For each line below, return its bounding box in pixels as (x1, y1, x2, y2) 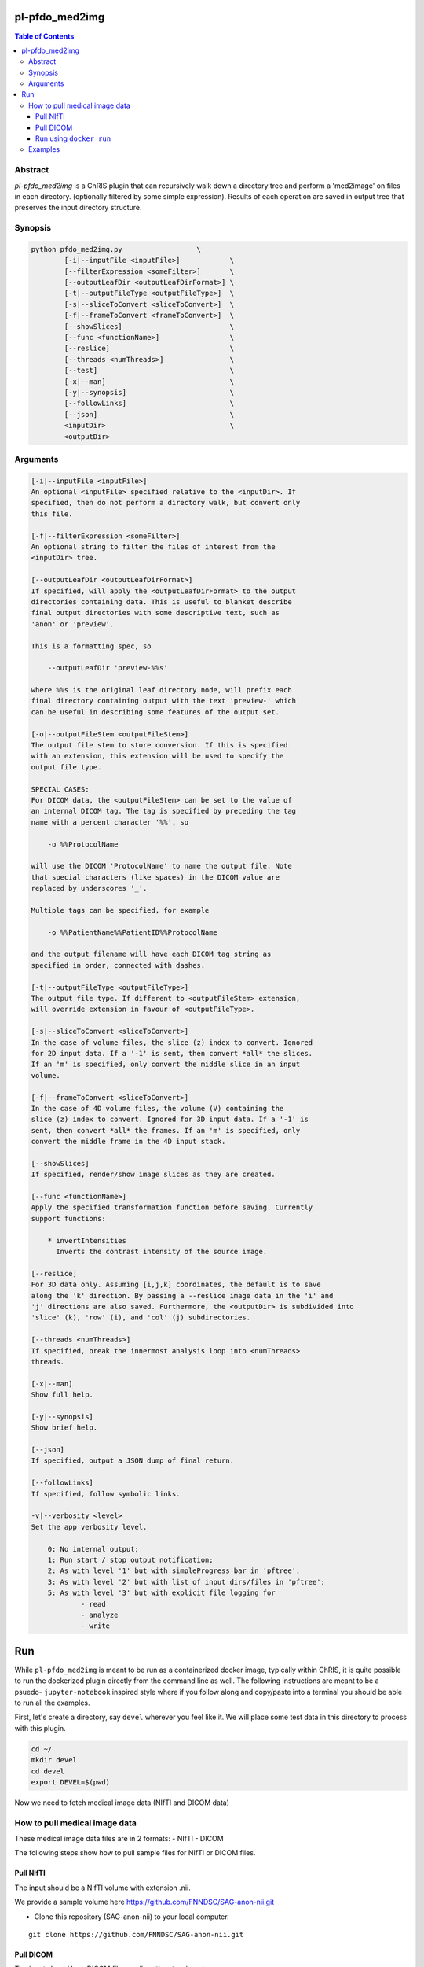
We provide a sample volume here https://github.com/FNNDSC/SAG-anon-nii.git (14, 1897, 275, 1907)
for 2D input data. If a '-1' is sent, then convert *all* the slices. (31, 1049, 313, 1057)
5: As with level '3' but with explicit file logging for (47, 1589, 276, 1597)
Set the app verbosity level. (31, 1522, 148, 1531)
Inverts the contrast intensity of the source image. (56, 1247, 268, 1257)
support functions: (31, 1214, 106, 1223)
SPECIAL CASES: (31, 784, 90, 794)
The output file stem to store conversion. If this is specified (31, 740, 288, 750)
